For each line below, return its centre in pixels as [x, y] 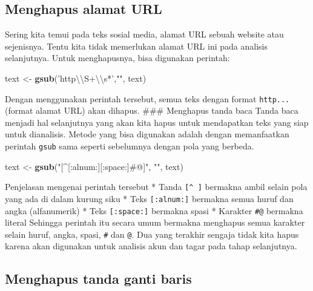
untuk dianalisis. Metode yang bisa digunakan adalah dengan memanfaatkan [147, 134]
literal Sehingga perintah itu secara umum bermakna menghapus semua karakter [155, 222]
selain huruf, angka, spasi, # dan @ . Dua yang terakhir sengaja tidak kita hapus [152, 234]
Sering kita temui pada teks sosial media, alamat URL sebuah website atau [144, 34]
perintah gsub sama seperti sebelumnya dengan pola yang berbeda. [130, 146]
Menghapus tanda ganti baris [98, 279]
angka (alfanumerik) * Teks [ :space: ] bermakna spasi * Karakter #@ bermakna [154, 210]
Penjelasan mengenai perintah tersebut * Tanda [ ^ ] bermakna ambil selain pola [156, 187]
